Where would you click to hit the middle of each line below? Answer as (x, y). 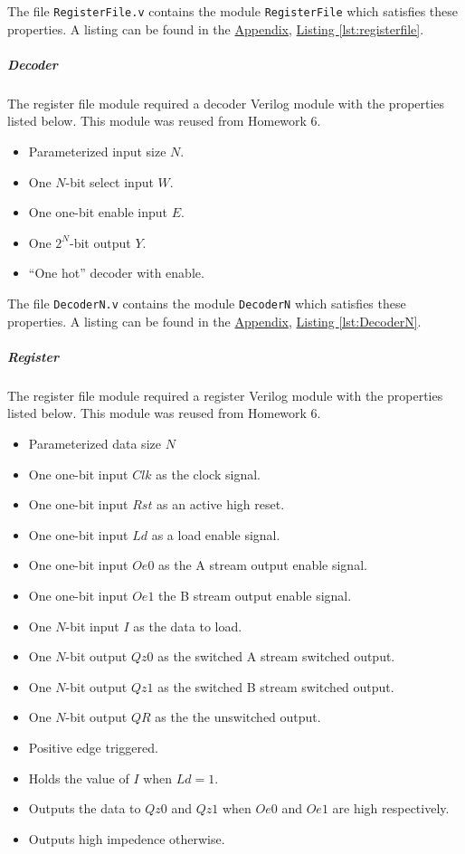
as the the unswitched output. (238, 717)
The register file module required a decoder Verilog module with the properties (226, 103)
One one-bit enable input (98, 212)
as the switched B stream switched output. (276, 686)
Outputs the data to (85, 808)
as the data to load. (188, 626)
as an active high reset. (221, 504)
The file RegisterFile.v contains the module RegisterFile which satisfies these (232, 11)
